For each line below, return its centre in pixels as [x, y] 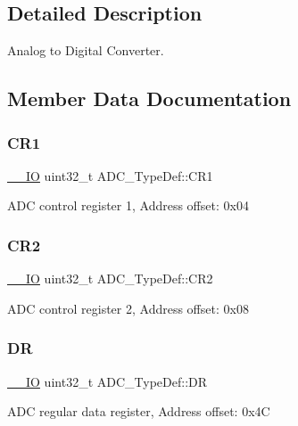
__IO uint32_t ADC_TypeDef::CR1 [110, 175]
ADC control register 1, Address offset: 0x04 [128, 205]
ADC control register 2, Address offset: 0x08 [128, 308]
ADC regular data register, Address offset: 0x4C [139, 411]
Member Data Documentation [149, 98]
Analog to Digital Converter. [86, 50]
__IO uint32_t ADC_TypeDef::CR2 [110, 279]
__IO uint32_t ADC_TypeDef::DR [108, 381]
